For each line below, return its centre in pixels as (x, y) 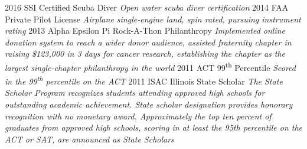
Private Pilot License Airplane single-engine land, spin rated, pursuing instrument (153, 19)
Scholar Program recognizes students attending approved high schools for (135, 93)
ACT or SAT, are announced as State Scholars (89, 139)
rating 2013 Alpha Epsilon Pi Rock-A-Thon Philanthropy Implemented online (145, 30)
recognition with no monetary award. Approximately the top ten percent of (138, 116)
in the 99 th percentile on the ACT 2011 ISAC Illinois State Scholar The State (144, 80)
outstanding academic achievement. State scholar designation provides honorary (149, 104)
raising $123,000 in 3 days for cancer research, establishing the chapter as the (145, 54)
